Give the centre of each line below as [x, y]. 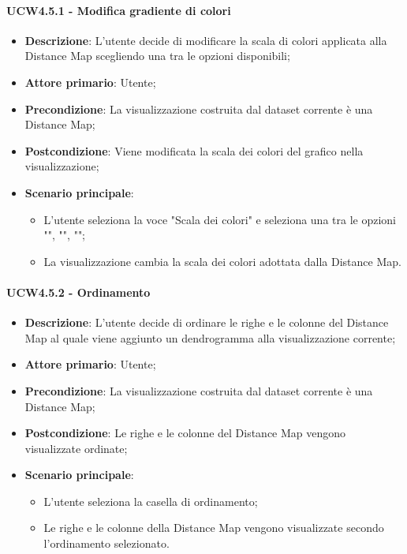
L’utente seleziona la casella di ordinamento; [151, 501]
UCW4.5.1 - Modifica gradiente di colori [119, 10]
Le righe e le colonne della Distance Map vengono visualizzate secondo [214, 528]
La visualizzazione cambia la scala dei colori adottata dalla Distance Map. [222, 261]
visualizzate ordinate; [76, 448]
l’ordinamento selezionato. [106, 543]
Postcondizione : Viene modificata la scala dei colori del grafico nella [194, 150]
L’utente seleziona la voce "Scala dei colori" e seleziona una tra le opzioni [220, 219]
